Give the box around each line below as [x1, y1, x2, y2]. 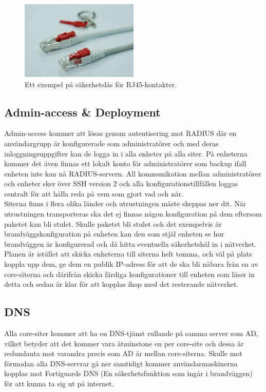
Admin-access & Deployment [4, 104, 161, 120]
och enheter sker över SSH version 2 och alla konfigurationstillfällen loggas [4, 178, 238, 189]
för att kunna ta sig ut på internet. [4, 378, 114, 388]
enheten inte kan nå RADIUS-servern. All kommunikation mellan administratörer [4, 168, 261, 179]
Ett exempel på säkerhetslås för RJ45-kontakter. [25, 79, 177, 89]
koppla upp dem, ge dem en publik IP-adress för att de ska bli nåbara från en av [4, 259, 258, 269]
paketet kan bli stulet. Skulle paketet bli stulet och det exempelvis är [4, 218, 222, 229]
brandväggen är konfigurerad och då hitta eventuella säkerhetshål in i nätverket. [4, 238, 257, 249]
